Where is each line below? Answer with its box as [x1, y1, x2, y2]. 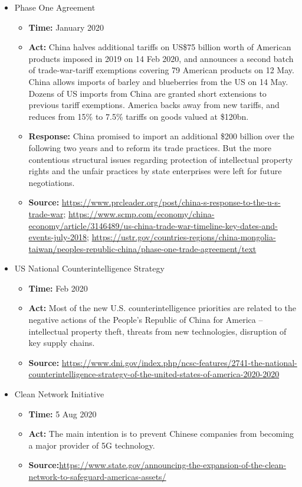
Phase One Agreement [14, 1, 96, 13]
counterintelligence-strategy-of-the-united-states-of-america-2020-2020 [28, 368, 280, 380]
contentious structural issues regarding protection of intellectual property [28, 153, 293, 165]
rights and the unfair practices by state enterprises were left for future [28, 165, 282, 177]
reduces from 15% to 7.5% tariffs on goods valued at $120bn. [28, 110, 249, 122]
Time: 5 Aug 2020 [28, 407, 97, 420]
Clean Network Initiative [14, 388, 104, 400]
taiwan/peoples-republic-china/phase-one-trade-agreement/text [28, 242, 257, 254]
